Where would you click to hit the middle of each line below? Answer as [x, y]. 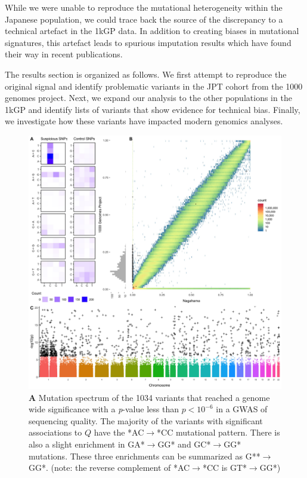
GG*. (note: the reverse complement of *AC [109, 468]
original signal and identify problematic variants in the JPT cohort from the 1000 [154, 86]
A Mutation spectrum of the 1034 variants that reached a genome [149, 397]
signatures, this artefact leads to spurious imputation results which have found [148, 42]
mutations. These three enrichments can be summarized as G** [145, 456]
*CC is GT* [224, 468]
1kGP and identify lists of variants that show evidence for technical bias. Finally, [153, 109]
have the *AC [119, 432]
